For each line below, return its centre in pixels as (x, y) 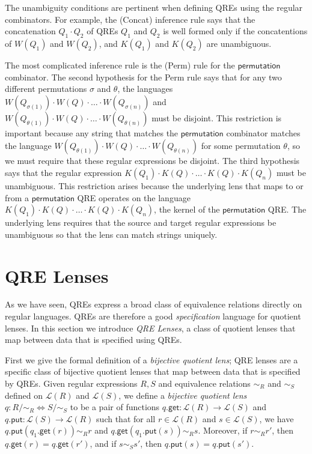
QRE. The (287, 209)
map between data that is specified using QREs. (93, 340)
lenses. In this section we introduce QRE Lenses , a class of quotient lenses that (150, 328)
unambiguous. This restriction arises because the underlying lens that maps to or (154, 185)
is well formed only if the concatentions (235, 31)
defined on (24, 395)
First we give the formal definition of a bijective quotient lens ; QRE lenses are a (151, 359)
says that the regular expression (63, 172)
